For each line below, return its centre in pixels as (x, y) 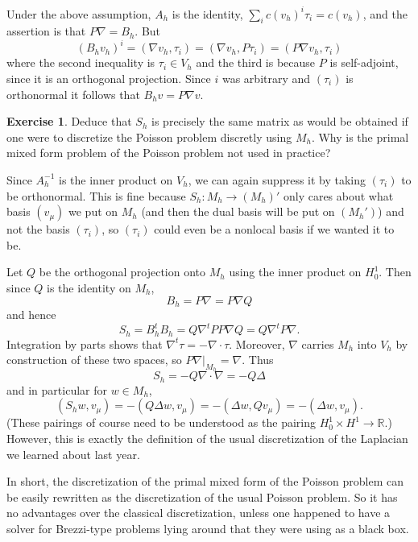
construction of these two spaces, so (94, 360)
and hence (31, 314)
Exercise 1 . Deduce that (69, 121)
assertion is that (46, 31)
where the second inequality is (81, 62)
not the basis (38, 229)
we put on (93, 211)
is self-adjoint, (364, 62)
